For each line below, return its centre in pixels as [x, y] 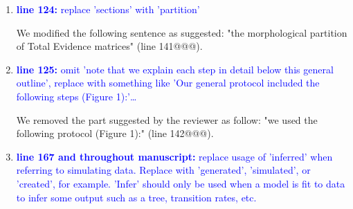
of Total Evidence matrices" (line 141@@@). [109, 46]
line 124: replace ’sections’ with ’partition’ [108, 9]
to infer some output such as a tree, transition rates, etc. [136, 197]
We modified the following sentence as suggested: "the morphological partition [182, 32]
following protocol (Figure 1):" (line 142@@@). [115, 133]
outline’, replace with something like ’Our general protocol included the [168, 83]
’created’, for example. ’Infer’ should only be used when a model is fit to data [181, 183]
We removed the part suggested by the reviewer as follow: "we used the [167, 119]
